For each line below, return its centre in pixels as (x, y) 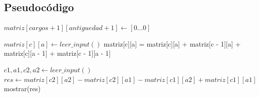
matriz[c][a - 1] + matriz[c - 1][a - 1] (57, 53)
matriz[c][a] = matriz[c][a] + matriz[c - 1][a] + (172, 43)
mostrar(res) (22, 89)
